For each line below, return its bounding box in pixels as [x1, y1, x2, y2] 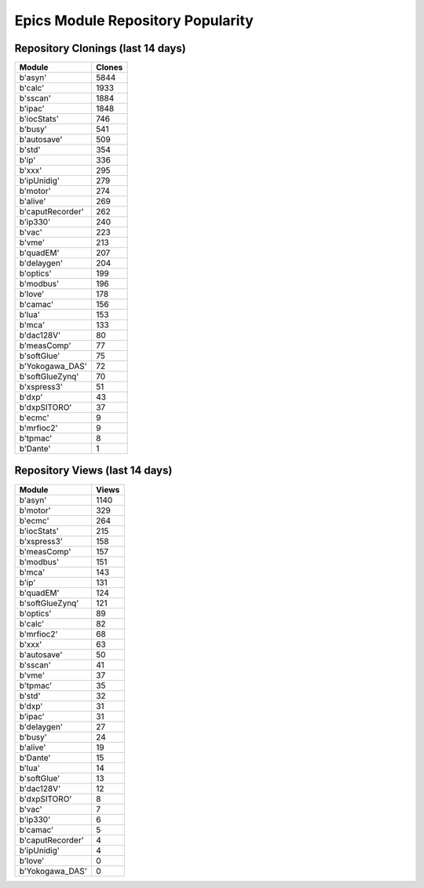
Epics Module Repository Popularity [14, 12, 254, 29]
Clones [95, 62, 123, 73]
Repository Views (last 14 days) [14, 464, 173, 477]
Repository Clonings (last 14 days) [14, 42, 186, 55]
